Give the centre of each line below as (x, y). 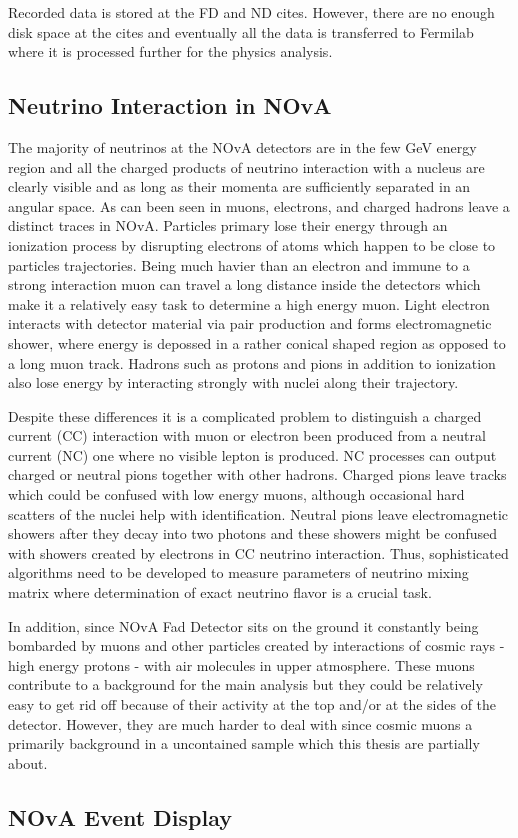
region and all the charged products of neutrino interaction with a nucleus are (246, 166)
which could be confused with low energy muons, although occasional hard (236, 494)
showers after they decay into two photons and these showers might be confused (253, 533)
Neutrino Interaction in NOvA (170, 105)
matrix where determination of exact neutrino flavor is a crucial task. (220, 592)
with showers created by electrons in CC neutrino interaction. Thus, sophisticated (258, 552)
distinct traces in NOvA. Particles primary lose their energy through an (228, 225)
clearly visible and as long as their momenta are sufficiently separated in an (239, 186)
